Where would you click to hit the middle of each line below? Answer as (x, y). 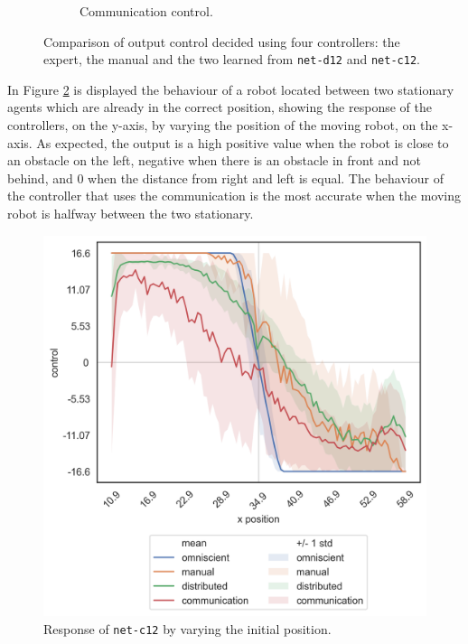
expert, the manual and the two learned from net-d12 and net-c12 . (232, 59)
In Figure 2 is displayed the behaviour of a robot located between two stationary (231, 89)
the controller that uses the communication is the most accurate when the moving (234, 196)
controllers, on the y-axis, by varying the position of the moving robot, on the (223, 125)
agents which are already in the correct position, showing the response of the (220, 107)
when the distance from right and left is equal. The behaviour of (266, 177)
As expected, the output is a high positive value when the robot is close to (243, 142)
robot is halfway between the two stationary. (131, 213)
